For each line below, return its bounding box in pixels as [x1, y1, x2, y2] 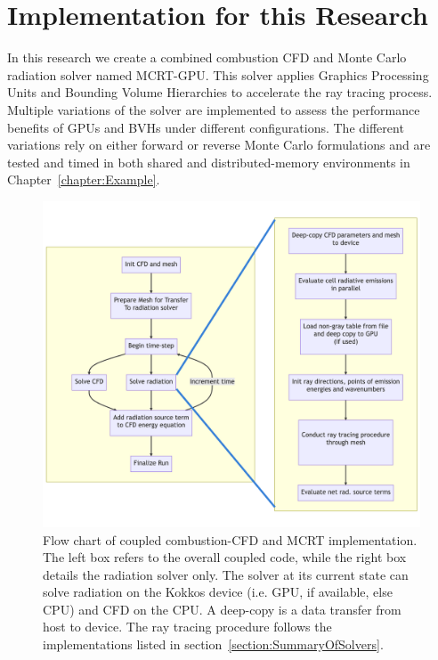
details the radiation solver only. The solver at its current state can [43, 565, 409, 583]
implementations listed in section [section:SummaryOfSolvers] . [43, 635, 384, 654]
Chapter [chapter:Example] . [7, 170, 160, 189]
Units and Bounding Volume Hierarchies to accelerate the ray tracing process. [7, 83, 433, 102]
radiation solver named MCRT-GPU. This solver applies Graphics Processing [7, 65, 429, 84]
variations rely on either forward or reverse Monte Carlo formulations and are [7, 135, 431, 154]
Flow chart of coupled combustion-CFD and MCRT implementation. [43, 530, 418, 549]
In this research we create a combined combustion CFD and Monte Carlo [7, 48, 407, 67]
